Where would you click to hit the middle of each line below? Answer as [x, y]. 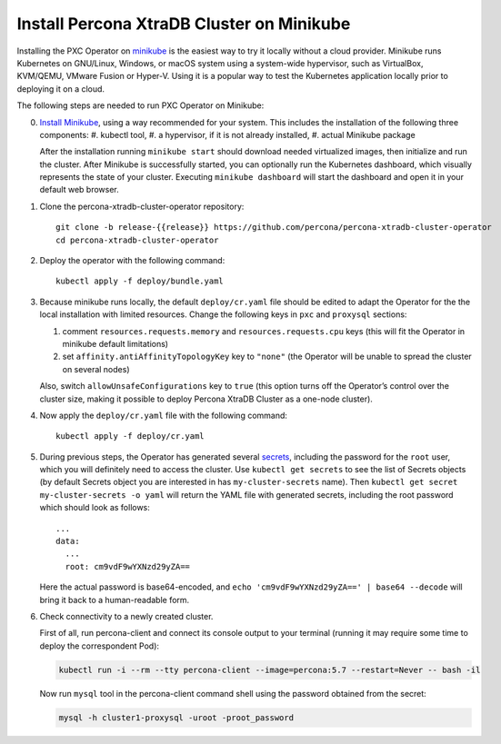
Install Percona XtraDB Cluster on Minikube [184, 24]
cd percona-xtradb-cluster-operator [137, 240]
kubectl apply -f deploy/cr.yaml [130, 436]
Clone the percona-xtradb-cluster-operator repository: [142, 206]
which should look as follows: [95, 508]
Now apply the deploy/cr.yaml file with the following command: [164, 415]
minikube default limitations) [115, 343]
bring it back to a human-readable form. [115, 600]
